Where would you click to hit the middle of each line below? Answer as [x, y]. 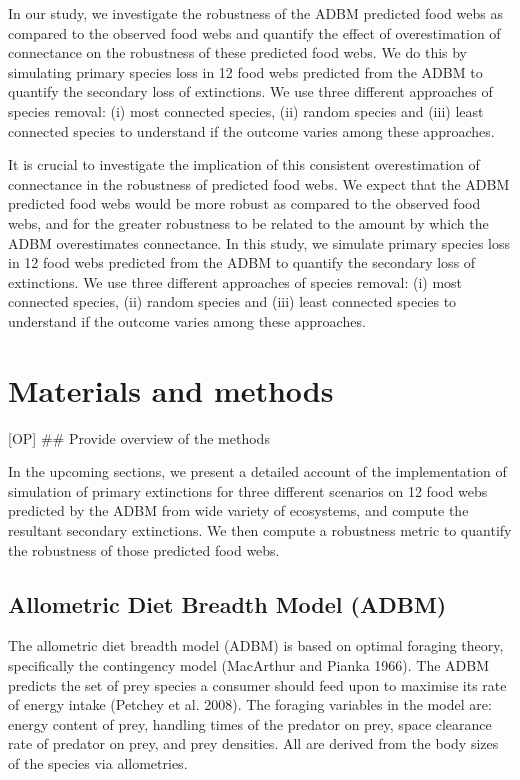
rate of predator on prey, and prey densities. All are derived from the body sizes [253, 743]
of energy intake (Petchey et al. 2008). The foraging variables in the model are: [250, 704]
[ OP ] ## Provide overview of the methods [139, 437]
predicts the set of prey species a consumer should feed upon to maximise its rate [257, 684]
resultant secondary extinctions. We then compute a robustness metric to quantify [260, 530]
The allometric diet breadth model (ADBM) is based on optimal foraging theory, [256, 645]
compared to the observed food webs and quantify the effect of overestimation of [254, 32]
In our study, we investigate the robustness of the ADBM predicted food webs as [255, 13]
